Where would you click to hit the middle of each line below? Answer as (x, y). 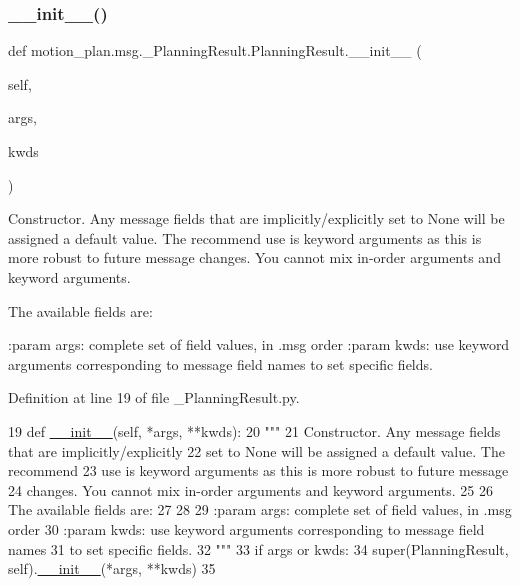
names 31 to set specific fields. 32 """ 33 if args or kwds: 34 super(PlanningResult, (258, 548)
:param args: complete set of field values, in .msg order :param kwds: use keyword (259, 344)
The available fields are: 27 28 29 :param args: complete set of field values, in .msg (260, 509)
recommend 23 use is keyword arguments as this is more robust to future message (258, 470)
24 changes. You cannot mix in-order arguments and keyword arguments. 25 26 (250, 489)
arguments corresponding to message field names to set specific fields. (220, 363)
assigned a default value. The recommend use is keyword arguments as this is (245, 237)
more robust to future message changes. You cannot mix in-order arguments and (254, 257)
